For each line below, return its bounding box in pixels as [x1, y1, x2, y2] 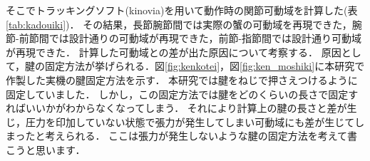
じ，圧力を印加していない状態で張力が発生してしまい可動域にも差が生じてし [6, 114, 365, 129]
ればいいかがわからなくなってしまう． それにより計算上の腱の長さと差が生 [6, 100, 357, 115]
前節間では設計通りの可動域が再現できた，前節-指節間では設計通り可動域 [19, 31, 362, 46]
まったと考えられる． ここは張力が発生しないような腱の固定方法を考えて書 [6, 128, 358, 143]
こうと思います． [6, 142, 86, 157]
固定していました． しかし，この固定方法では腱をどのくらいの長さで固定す [6, 86, 359, 101]
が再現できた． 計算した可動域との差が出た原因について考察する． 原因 [6, 44, 341, 59]
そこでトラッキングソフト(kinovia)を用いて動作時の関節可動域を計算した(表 [6, 3, 358, 17]
